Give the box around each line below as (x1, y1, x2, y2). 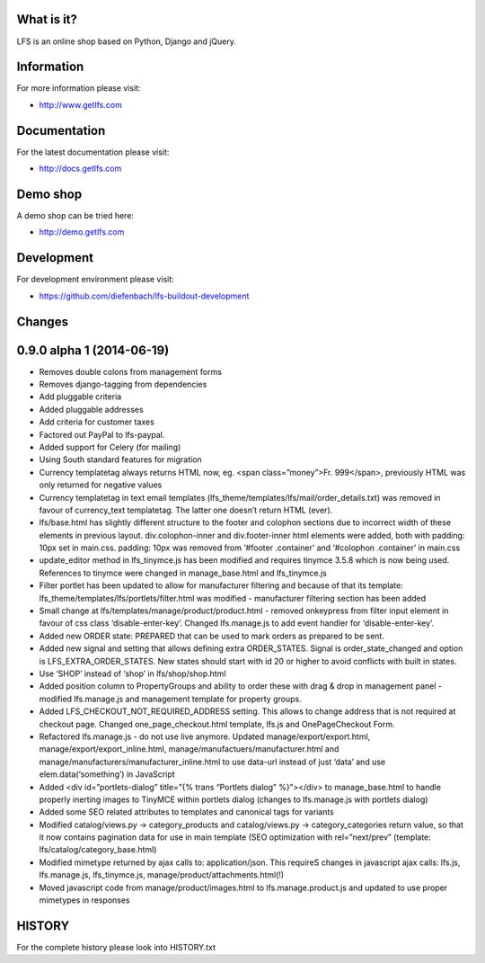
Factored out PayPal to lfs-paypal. (39, 429, 165, 440)
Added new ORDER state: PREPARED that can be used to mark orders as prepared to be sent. (39, 630, 385, 641)
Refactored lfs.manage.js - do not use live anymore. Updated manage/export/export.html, (39, 731, 371, 742)
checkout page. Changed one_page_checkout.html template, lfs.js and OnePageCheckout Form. (39, 718, 395, 729)
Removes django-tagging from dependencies (39, 379, 207, 390)
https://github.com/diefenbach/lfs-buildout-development (39, 290, 250, 301)
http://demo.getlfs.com (39, 227, 125, 237)
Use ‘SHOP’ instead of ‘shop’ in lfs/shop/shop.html (39, 668, 226, 679)
